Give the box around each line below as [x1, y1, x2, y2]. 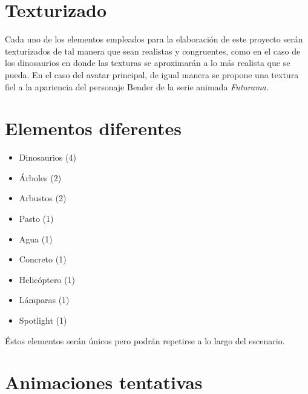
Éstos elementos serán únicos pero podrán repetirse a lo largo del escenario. [5, 334, 285, 347]
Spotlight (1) [19, 313, 67, 326]
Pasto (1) [19, 212, 54, 224]
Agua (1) [19, 232, 53, 245]
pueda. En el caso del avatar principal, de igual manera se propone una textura [5, 68, 299, 81]
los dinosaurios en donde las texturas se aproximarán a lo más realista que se [5, 56, 290, 69]
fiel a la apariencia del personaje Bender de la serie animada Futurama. [5, 80, 269, 93]
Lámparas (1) [19, 293, 70, 306]
